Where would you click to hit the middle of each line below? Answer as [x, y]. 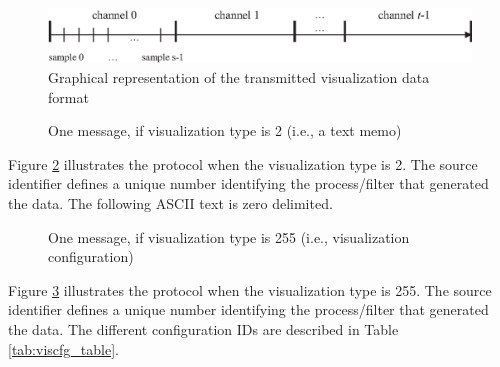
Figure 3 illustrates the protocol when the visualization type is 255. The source [250, 289]
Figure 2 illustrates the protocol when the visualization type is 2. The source [243, 163]
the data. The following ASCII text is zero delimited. [170, 203]
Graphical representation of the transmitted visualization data [239, 77]
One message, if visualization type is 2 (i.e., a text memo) [225, 130]
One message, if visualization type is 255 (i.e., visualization [229, 236]
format [68, 96]
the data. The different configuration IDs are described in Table [203, 329]
